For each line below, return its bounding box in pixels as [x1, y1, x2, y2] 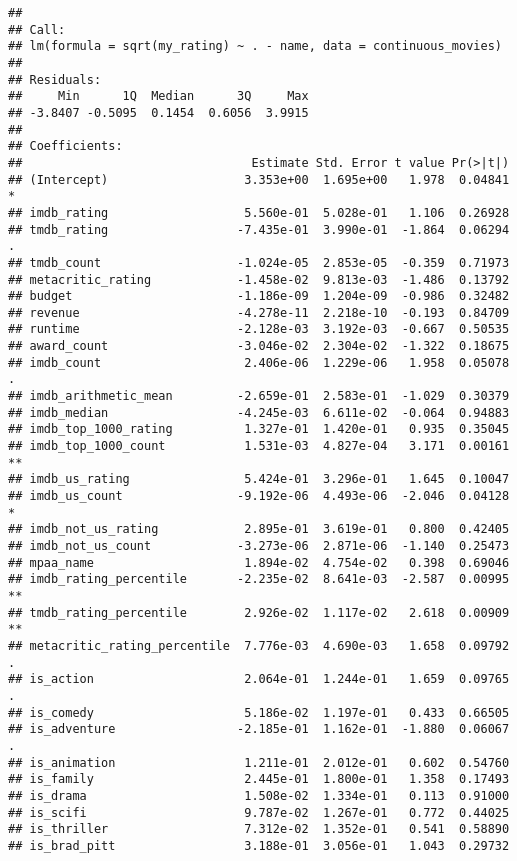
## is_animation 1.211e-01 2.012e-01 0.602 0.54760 [8, 755, 510, 770]
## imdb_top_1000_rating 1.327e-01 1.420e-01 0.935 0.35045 [8, 422, 510, 437]
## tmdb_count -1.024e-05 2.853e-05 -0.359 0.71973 [8, 255, 510, 270]
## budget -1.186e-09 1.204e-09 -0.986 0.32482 [8, 289, 510, 304]
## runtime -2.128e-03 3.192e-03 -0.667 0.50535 [8, 322, 510, 337]
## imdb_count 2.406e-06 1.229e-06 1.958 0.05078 [8, 355, 510, 370]
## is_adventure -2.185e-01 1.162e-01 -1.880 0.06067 [8, 722, 510, 737]
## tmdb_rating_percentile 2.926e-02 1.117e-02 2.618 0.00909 [8, 605, 510, 620]
